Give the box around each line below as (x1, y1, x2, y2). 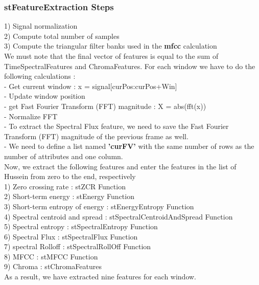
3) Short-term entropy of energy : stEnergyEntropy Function (4, 201, 194, 211)
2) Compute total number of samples (4, 30, 120, 41)
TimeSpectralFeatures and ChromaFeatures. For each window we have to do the (4, 60, 255, 71)
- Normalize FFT (4, 111, 58, 121)
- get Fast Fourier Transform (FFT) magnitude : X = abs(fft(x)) (4, 100, 206, 111)
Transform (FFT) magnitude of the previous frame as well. (4, 130, 189, 141)
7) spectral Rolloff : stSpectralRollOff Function (4, 241, 151, 252)
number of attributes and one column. (4, 150, 123, 161)
